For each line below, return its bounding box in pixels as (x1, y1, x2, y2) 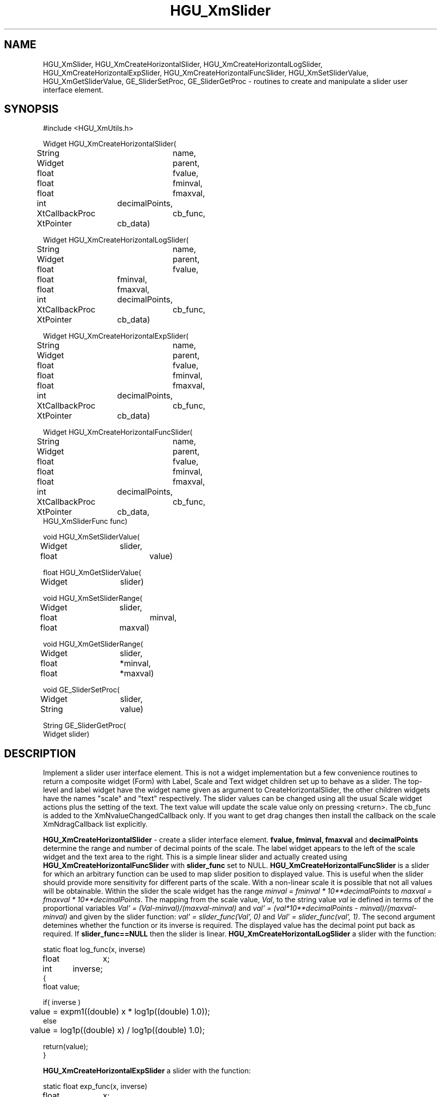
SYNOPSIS (4, 103, 59, 116)
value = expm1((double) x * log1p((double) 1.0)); (30, 1006, 210, 1017)
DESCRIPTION (4, 747, 76, 760)
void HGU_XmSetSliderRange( (43, 594, 142, 603)
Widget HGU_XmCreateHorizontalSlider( (43, 139, 176, 148)
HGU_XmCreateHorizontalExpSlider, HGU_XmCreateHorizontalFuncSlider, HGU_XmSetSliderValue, (43, 68, 369, 77)
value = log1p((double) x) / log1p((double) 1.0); (30, 1025, 205, 1036)
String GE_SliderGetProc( (43, 721, 126, 730)
